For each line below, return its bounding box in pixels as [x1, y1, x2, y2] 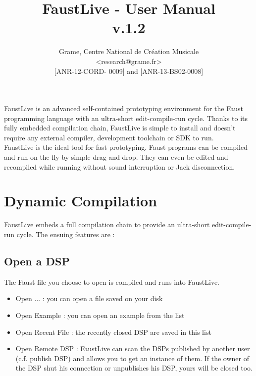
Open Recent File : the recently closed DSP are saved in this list [15, 326, 211, 337]
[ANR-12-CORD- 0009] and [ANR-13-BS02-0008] [54, 65, 204, 76]
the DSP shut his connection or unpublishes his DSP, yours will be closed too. [15, 363, 253, 373]
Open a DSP [4, 253, 70, 268]
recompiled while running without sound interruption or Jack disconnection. [4, 161, 235, 172]
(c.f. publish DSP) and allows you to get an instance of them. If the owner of [15, 353, 250, 363]
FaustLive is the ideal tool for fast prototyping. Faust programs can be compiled [4, 142, 248, 152]
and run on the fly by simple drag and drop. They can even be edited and [4, 152, 228, 162]
